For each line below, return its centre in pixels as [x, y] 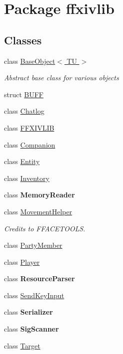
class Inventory [27, 178]
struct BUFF [24, 94]
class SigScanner [32, 329]
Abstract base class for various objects [61, 78]
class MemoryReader [40, 195]
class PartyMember [33, 245]
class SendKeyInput [34, 295]
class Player [22, 262]
